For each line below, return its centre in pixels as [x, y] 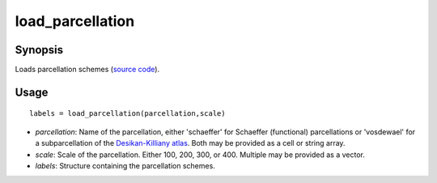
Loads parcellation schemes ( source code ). [87, 70]
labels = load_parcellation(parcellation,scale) [127, 114]
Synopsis [39, 50]
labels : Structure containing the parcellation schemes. [125, 166]
